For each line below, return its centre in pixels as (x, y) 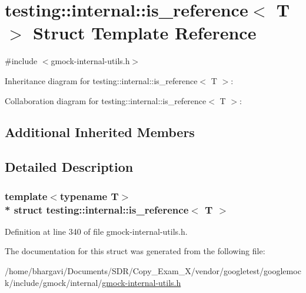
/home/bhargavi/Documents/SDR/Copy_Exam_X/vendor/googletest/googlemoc (153, 270)
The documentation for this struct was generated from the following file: (135, 251)
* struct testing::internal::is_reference (97, 209)
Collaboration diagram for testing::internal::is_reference (106, 100)
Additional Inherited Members (100, 132)
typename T (89, 196)
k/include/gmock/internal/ (54, 282)
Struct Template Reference (145, 33)
